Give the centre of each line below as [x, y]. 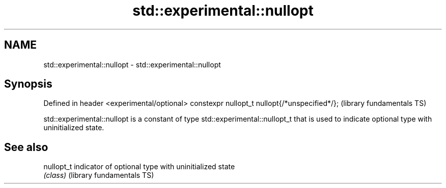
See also [26, 147]
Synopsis [28, 84]
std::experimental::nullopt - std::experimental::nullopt [132, 64]
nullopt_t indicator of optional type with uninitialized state [139, 167]
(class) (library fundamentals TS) [99, 175]
